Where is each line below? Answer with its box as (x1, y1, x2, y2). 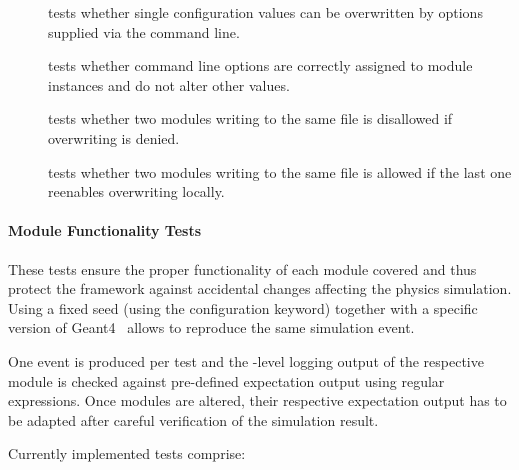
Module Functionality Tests (8, 220, 202, 241)
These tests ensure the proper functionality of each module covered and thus (8, 258, 477, 279)
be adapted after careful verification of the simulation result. (8, 409, 379, 430)
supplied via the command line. (48, 21, 240, 42)
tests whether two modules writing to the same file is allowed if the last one (48, 161, 512, 182)
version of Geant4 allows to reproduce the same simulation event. (8, 317, 415, 338)
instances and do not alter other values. (48, 74, 290, 95)
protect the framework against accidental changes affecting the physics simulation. (8, 278, 512, 299)
